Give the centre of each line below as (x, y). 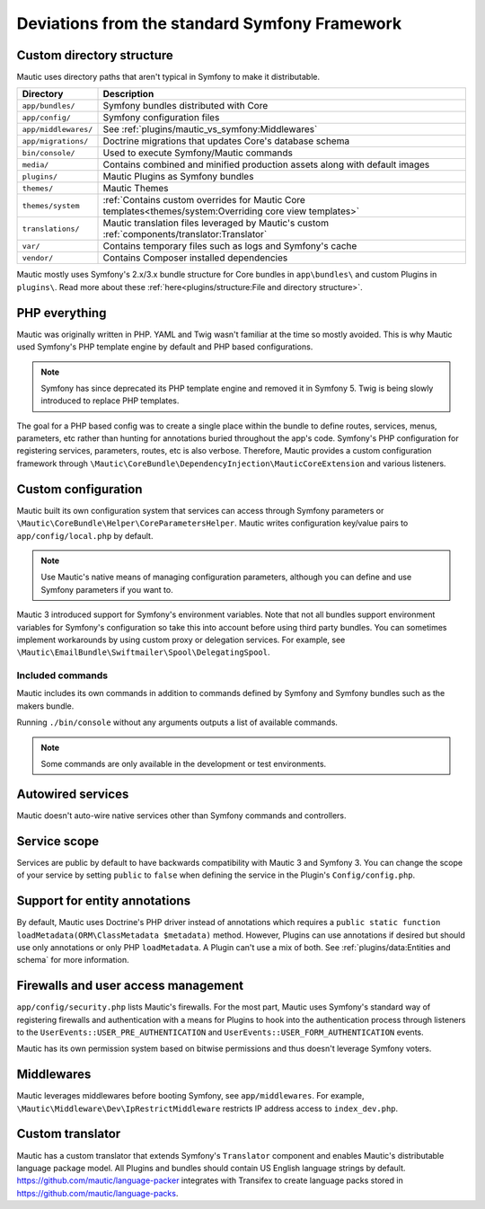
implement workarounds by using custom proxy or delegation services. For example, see (181, 640)
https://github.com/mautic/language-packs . (97, 1193)
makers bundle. (45, 706)
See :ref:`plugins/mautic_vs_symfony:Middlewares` (210, 129)
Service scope (58, 841)
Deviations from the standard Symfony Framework (209, 23)
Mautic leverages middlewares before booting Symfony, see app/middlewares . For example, (190, 1096)
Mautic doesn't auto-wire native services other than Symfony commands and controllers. (181, 815)
